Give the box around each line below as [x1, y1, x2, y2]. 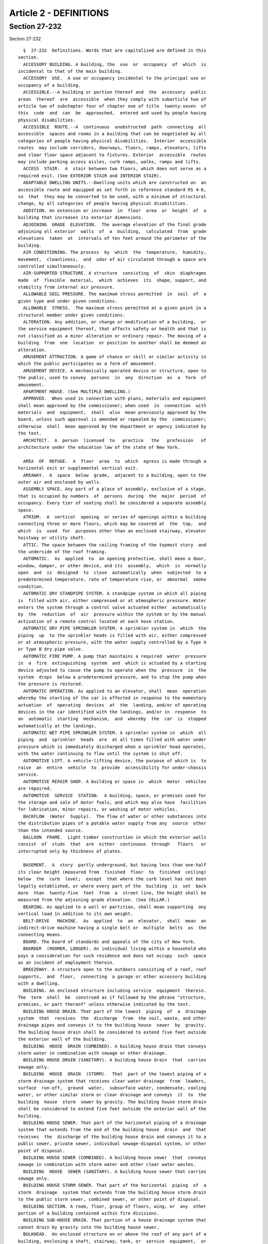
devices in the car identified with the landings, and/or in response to [18, 709, 206, 715]
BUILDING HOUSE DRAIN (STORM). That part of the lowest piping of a [23, 1071, 206, 1077]
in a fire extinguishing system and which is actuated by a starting [18, 660, 206, 666]
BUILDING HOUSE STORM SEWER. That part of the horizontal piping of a [23, 1182, 206, 1188]
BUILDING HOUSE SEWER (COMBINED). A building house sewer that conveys [23, 1154, 206, 1160]
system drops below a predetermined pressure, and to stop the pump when [18, 674, 206, 680]
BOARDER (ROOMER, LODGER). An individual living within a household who [23, 946, 206, 951]
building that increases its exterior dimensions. [18, 214, 144, 220]
